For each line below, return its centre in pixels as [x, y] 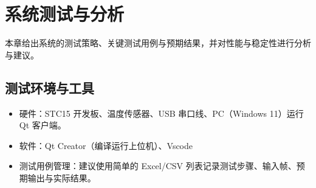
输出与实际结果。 [62, 177]
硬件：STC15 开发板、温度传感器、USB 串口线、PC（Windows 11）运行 [161, 113]
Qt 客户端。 [43, 125]
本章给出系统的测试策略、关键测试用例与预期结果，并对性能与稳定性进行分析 [158, 43]
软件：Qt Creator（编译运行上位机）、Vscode [106, 145]
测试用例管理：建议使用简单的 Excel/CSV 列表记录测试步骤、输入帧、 [158, 166]
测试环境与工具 [50, 87]
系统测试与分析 [65, 14]
